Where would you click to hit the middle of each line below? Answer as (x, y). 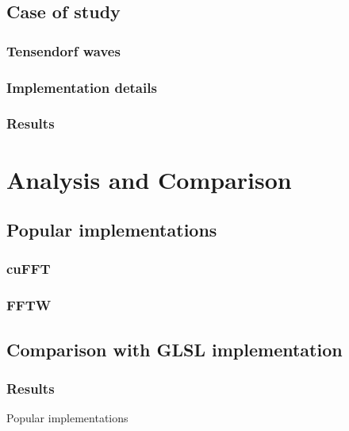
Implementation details (82, 87)
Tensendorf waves (63, 50)
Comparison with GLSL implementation (174, 349)
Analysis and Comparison (149, 179)
